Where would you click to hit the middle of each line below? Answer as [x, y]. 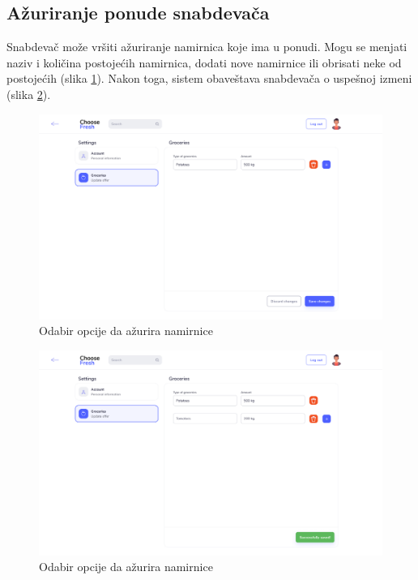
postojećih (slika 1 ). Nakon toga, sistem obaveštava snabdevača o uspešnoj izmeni [209, 78]
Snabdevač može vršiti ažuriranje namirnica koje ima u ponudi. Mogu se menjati [207, 47]
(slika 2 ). [29, 94]
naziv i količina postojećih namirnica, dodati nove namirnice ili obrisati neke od [204, 62]
